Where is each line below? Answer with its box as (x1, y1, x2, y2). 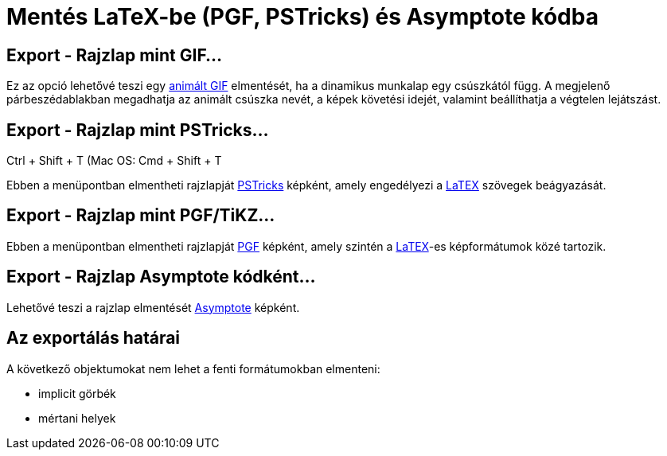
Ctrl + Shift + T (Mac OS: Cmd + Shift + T (6, 154, 222, 168)
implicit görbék (38, 386, 116, 400)
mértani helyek (38, 411, 116, 425)
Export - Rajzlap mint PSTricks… (6, 119, 269, 140)
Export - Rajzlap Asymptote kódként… (6, 267, 316, 287)
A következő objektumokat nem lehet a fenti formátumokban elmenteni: (6, 361, 380, 376)
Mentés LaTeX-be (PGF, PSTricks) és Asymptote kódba (6, 3, 599, 30)
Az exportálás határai (6, 328, 181, 349)
